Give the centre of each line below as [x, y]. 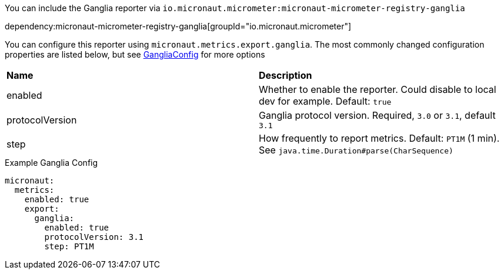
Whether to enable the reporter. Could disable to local [378, 89]
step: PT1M [69, 246]
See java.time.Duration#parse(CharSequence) [356, 150]
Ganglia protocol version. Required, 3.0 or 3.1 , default [377, 115]
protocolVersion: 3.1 [94, 237]
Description [286, 75]
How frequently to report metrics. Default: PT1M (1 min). [379, 138]
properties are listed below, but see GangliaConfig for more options [135, 54]
